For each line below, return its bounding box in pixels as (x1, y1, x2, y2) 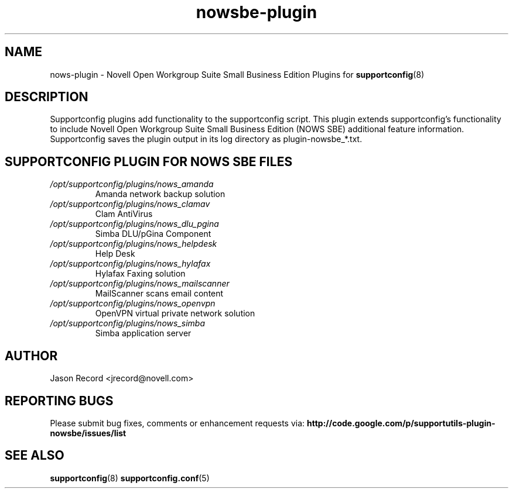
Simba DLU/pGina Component (95, 229, 211, 239)
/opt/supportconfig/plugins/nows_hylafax (50, 258, 211, 269)
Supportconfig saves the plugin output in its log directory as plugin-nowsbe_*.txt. (50, 134, 362, 144)
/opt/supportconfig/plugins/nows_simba (50, 318, 205, 329)
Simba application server (95, 328, 191, 339)
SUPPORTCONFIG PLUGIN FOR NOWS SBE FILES (5, 154, 293, 169)
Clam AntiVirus (95, 209, 153, 219)
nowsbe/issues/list (50, 428, 126, 438)
